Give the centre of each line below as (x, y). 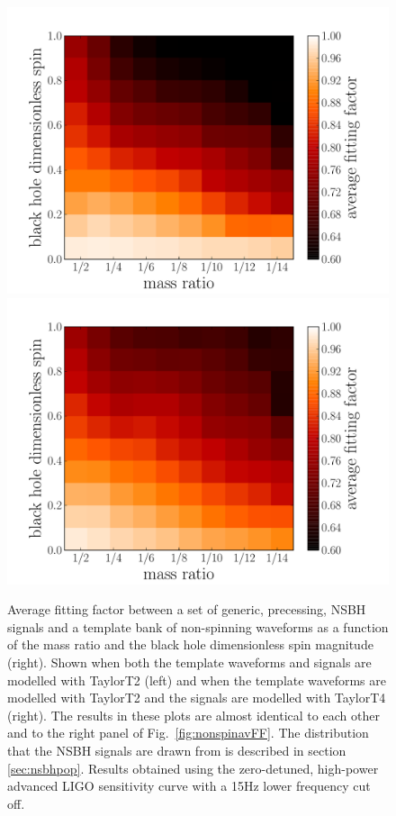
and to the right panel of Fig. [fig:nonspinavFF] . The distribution (188, 733)
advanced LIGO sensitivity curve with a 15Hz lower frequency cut (189, 786)
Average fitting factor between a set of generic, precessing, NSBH (187, 609)
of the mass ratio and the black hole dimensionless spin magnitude (190, 644)
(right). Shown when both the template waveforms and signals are (189, 662)
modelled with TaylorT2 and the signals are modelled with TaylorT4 (197, 698)
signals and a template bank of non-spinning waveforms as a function (198, 626)
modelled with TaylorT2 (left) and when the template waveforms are (197, 680)
